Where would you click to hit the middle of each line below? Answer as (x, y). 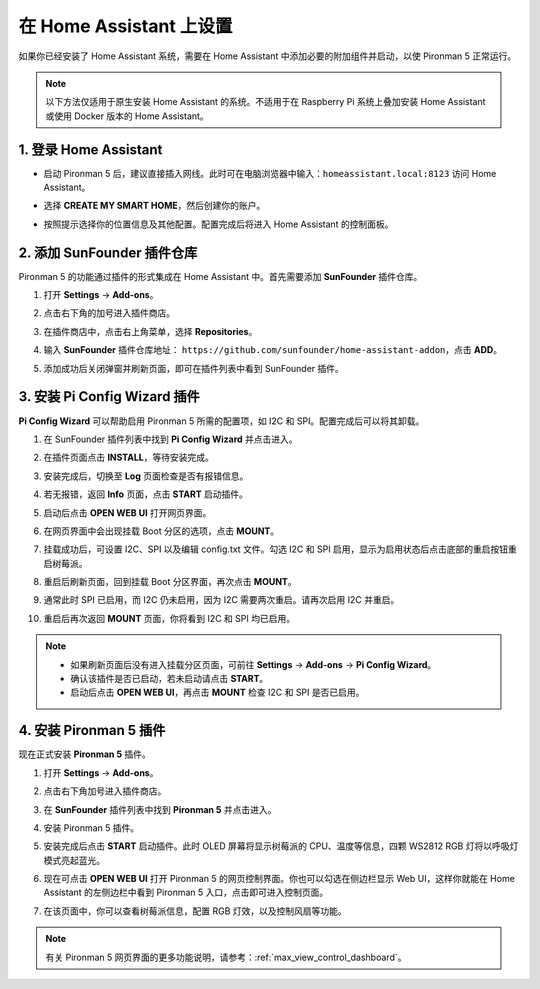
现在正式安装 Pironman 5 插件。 (85, 754)
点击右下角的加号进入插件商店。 (109, 313)
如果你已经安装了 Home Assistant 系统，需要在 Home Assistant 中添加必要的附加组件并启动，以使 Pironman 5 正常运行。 (267, 56)
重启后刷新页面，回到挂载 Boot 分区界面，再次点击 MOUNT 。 (170, 582)
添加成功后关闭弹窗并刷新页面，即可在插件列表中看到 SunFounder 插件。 (194, 368)
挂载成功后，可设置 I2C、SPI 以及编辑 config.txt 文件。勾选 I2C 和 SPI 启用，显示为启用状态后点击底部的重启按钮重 (280, 549)
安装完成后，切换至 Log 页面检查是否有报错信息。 (146, 476)
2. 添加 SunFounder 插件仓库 (108, 252)
